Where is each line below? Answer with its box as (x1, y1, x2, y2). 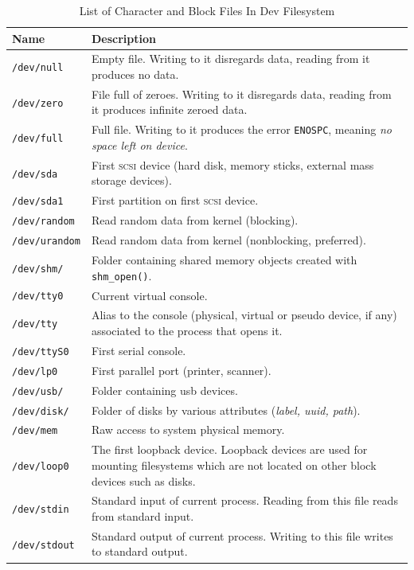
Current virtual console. (91, 287, 208, 303)
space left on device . (91, 136, 188, 153)
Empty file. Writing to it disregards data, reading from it (91, 50, 370, 67)
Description (91, 29, 156, 46)
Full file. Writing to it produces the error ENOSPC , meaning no (91, 121, 392, 138)
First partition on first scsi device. (91, 192, 259, 209)
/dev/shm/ (12, 263, 64, 275)
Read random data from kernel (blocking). (91, 212, 299, 228)
